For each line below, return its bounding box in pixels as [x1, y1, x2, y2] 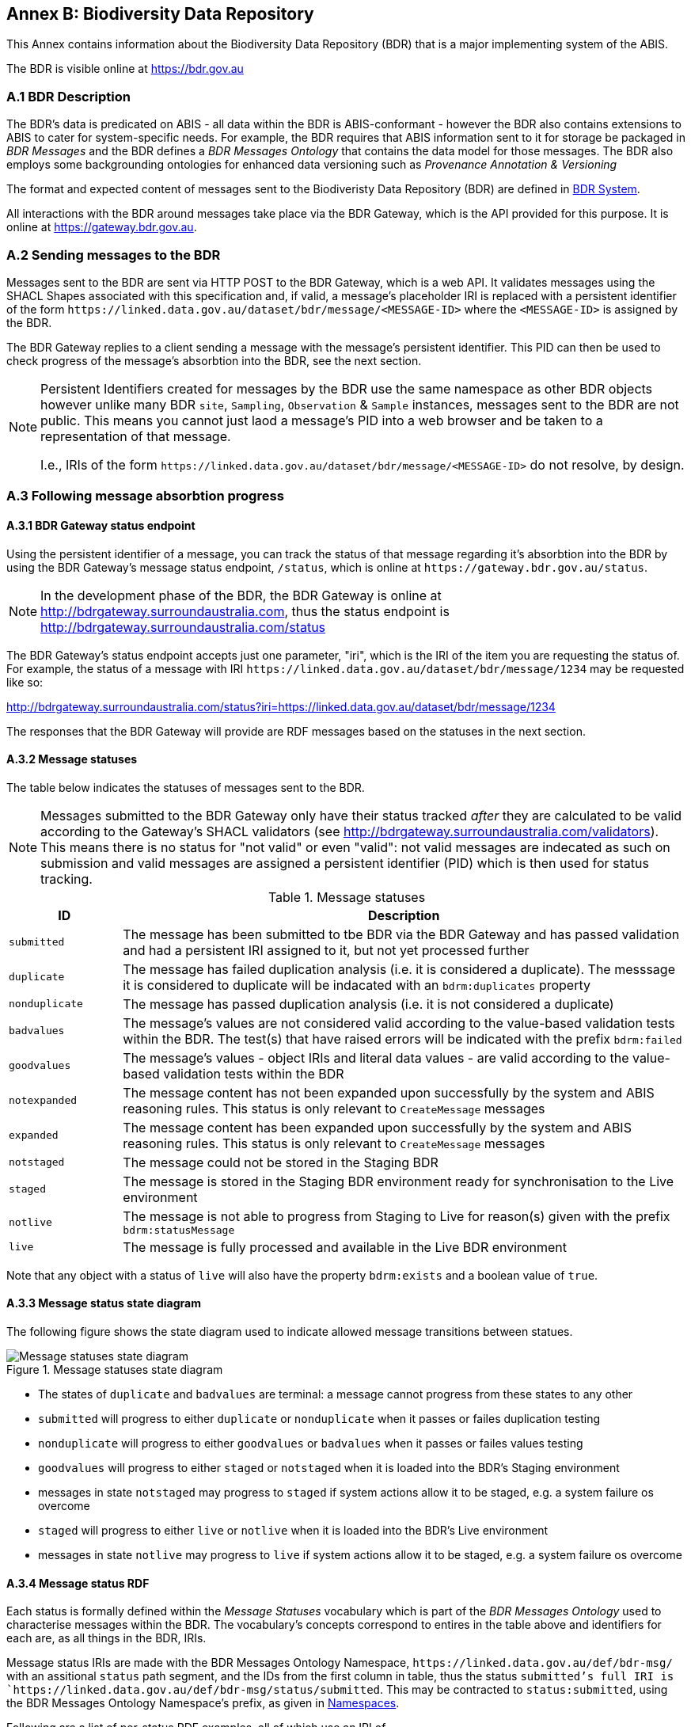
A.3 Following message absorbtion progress [6, 488, 284, 504]
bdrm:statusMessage [123, 1223, 235, 1236]
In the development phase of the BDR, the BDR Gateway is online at [40, 587, 442, 603]
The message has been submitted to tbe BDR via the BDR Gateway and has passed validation [123, 926, 680, 942]
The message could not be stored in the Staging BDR [123, 1154, 439, 1170]
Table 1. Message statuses [268, 888, 426, 905]
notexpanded [9, 1094, 78, 1107]
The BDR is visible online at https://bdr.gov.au [6, 62, 244, 76]
